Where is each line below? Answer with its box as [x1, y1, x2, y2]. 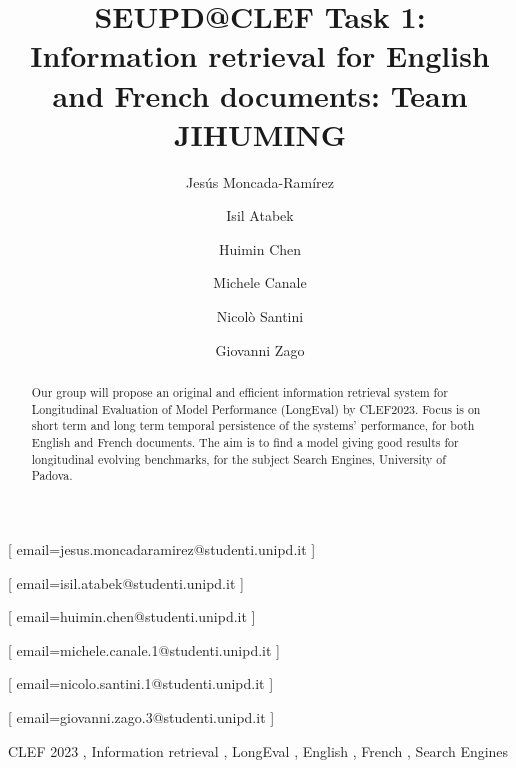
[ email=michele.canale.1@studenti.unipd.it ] [8, 639, 280, 660]
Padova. [31, 467, 73, 484]
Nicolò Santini [216, 306, 304, 327]
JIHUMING [173, 113, 347, 154]
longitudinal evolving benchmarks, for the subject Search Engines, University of [31, 450, 446, 467]
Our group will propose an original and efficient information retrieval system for [31, 384, 448, 401]
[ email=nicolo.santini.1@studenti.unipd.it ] [8, 673, 274, 694]
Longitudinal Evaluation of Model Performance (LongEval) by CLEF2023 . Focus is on [31, 400, 481, 417]
